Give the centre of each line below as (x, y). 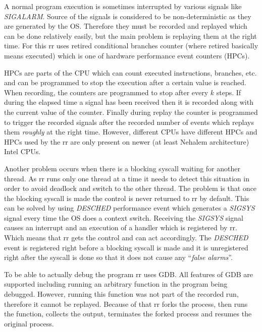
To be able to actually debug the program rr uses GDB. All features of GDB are (128, 274)
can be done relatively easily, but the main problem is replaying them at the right (130, 36)
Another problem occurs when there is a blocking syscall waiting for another (122, 168)
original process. (29, 323)
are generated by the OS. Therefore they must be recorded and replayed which (126, 26)
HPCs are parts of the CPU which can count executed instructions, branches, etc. (130, 72)
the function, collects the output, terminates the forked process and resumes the (128, 314)
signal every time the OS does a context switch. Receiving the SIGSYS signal (124, 217)
